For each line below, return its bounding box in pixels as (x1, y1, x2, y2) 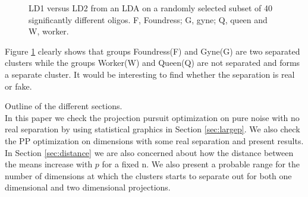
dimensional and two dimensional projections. (5, 181, 171, 193)
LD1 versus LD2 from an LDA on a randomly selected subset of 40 (29, 2, 272, 14)
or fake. (5, 80, 32, 92)
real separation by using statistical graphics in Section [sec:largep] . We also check (5, 123, 300, 135)
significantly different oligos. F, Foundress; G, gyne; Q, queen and (29, 13, 268, 26)
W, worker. (29, 25, 69, 37)
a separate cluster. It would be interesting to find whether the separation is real (5, 68, 295, 80)
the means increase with (5, 158, 93, 170)
